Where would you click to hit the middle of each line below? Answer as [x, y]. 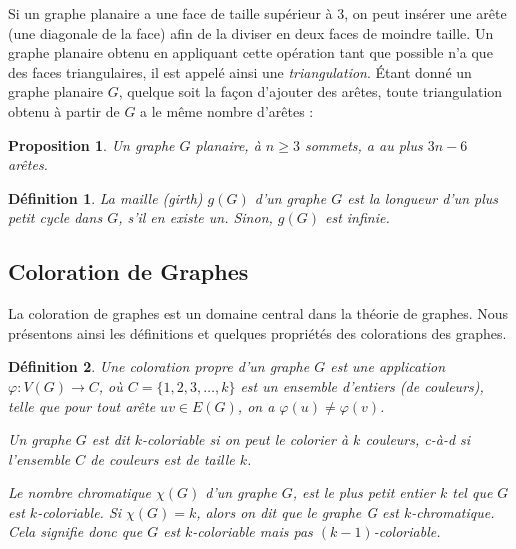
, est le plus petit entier [363, 492]
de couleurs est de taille [162, 458]
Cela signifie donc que [75, 531]
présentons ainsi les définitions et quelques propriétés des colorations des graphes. [257, 332]
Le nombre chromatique [79, 492]
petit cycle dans [55, 217]
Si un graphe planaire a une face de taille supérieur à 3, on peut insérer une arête [257, 13]
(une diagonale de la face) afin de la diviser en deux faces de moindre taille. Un [251, 32]
